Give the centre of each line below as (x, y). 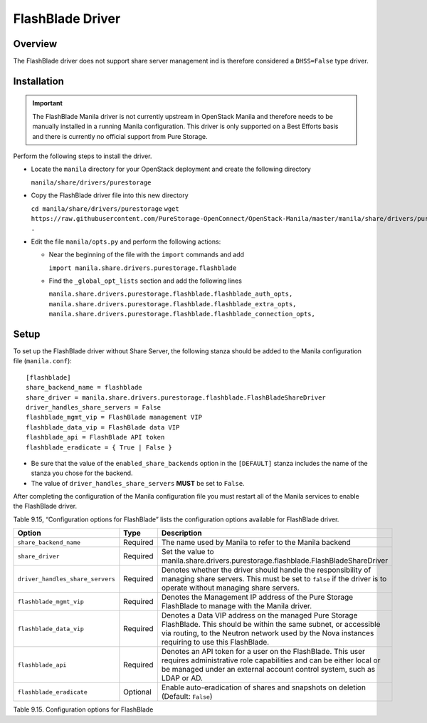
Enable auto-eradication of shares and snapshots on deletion (264, 687)
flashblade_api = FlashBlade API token (95, 437)
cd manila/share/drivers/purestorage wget (105, 209)
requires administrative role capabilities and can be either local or (271, 660)
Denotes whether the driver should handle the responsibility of (266, 570)
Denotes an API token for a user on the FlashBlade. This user (263, 652)
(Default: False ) (187, 697)
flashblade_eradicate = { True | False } (99, 447)
